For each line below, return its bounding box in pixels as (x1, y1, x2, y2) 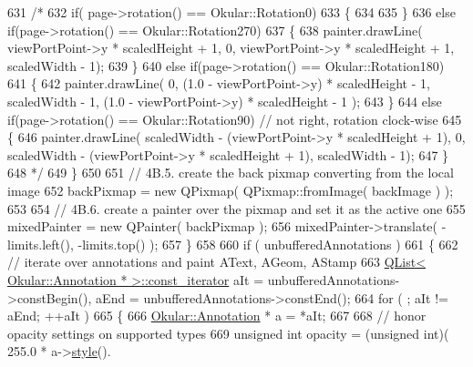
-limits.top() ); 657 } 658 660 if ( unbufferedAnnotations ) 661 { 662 (77, 234, 458, 253)
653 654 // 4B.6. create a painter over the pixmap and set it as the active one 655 (7, 199, 466, 218)
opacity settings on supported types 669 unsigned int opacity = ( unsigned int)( (7, 323, 449, 342)
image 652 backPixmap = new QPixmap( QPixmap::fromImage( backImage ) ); (7, 180, 454, 199)
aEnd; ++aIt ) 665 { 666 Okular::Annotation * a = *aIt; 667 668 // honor (7, 306, 427, 325)
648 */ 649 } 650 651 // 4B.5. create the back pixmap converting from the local (7, 163, 454, 182)
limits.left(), (7, 234, 74, 253)
